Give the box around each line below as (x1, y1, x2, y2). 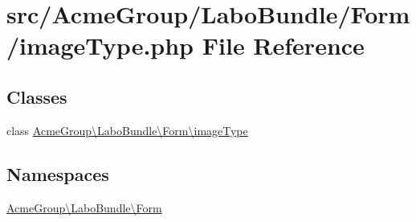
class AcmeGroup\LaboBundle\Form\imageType (6, 121, 248, 138)
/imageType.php (6, 29, 194, 62)
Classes (6, 84, 67, 109)
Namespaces (6, 161, 109, 186)
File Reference (202, 29, 365, 62)
